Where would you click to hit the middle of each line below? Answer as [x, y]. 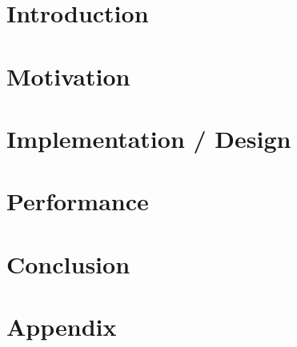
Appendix [62, 327]
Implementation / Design [149, 138]
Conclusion [68, 263]
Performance [78, 201]
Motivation [68, 76]
